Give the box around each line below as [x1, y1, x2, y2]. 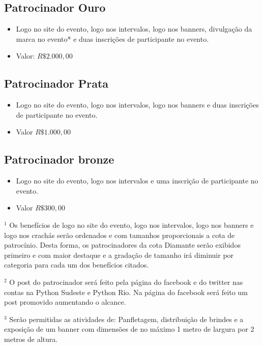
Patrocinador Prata [4, 75, 109, 91]
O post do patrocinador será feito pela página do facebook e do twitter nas [9, 276, 243, 287]
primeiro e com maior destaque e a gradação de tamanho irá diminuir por [4, 249, 234, 260]
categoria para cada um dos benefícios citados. [4, 259, 149, 270]
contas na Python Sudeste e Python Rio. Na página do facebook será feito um [4, 286, 248, 297]
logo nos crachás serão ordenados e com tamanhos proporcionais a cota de [4, 229, 235, 240]
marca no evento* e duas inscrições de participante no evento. [16, 33, 209, 44]
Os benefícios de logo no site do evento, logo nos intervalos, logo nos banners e [9, 219, 254, 230]
